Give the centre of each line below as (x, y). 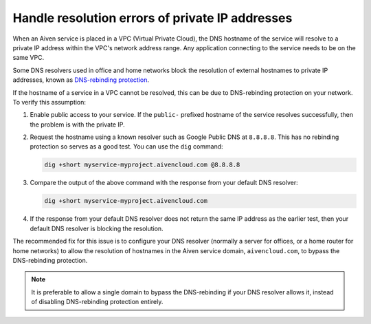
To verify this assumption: (49, 102)
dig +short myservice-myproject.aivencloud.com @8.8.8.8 (142, 165)
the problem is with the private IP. (77, 125)
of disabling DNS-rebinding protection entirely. (97, 302)
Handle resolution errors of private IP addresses (153, 18)
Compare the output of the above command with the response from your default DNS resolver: (164, 183)
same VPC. (29, 58)
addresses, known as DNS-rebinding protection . (81, 80)
